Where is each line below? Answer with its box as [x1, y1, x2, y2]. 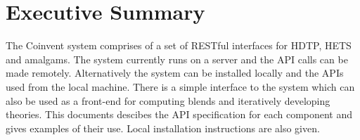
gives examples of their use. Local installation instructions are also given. [6, 120, 320, 135]
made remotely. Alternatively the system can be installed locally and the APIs [6, 65, 344, 80]
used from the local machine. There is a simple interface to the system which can [6, 79, 355, 94]
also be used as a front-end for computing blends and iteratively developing [6, 93, 330, 108]
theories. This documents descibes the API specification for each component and [6, 107, 353, 122]
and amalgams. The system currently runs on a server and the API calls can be [6, 51, 348, 66]
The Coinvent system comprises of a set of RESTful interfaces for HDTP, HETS [6, 38, 352, 53]
